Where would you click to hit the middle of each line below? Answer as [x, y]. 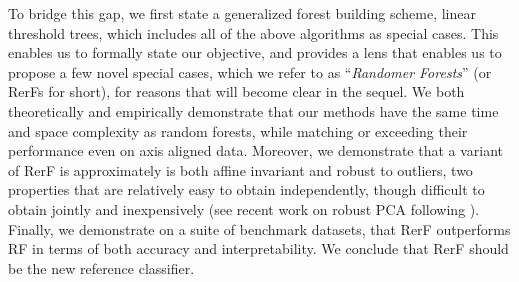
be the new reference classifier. [101, 267]
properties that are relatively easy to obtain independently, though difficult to [246, 189]
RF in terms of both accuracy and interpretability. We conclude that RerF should [258, 248]
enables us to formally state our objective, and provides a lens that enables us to [255, 52]
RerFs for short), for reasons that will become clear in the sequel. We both [236, 91]
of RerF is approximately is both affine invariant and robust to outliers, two [240, 169]
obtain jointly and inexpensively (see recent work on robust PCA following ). [244, 208]
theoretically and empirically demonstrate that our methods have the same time [253, 110]
